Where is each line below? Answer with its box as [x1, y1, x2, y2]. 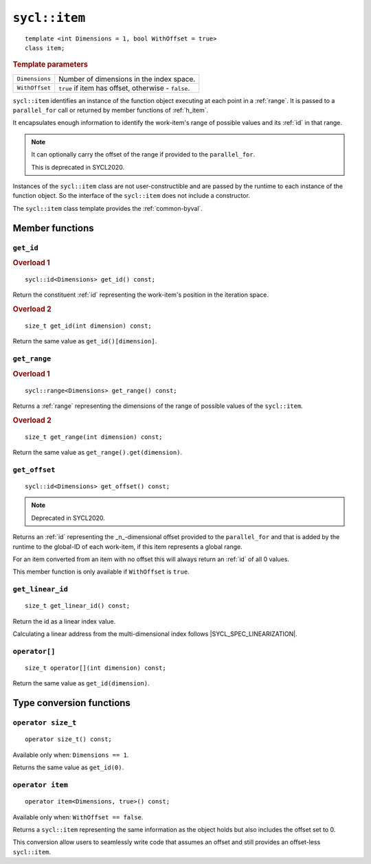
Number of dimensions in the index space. [58, 74, 196, 84]
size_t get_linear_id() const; [25, 602, 131, 610]
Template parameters [12, 60, 89, 69]
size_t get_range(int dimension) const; [25, 433, 163, 441]
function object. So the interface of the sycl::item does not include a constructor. [12, 192, 250, 200]
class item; [25, 44, 65, 52]
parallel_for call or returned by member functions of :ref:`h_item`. [12, 106, 209, 114]
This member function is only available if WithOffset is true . [12, 567, 190, 576]
